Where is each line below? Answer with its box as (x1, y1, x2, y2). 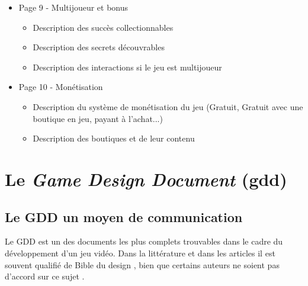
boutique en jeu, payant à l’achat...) (33, 112, 163, 124)
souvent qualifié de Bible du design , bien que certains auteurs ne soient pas (5, 258, 280, 271)
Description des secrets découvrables (33, 41, 165, 53)
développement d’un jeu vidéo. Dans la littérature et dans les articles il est (5, 246, 275, 259)
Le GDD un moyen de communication (5, 207, 243, 226)
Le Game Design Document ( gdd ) (5, 166, 287, 191)
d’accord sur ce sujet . (5, 270, 85, 282)
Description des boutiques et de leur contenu (33, 132, 195, 144)
